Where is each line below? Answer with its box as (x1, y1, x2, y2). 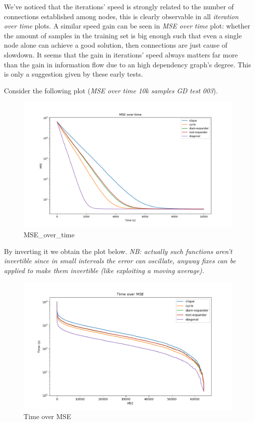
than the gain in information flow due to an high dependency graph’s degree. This (4, 59, 251, 69)
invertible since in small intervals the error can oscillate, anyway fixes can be (4, 255, 236, 266)
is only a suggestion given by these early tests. (4, 69, 143, 79)
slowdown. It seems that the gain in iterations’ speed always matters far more (4, 49, 238, 59)
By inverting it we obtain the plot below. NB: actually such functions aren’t (4, 246, 232, 256)
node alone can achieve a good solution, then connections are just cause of (4, 40, 227, 50)
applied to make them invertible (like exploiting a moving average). (4, 265, 204, 275)
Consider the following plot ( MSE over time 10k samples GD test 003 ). (4, 85, 218, 95)
